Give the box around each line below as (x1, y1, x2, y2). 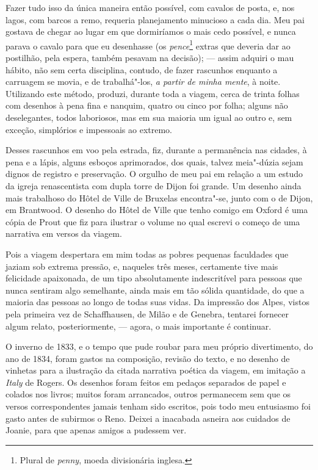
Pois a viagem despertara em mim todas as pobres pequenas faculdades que (5, 247, 289, 260)
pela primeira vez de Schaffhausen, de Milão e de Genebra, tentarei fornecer (5, 307, 289, 320)
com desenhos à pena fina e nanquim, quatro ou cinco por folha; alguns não (5, 99, 288, 112)
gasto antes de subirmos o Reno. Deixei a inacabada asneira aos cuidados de (5, 411, 291, 424)
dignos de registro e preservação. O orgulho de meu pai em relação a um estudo (5, 167, 303, 180)
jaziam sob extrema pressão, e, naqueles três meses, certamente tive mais (5, 259, 278, 272)
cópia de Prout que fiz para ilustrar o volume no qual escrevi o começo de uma (5, 215, 300, 228)
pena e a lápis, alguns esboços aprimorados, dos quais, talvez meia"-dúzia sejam (5, 155, 303, 168)
